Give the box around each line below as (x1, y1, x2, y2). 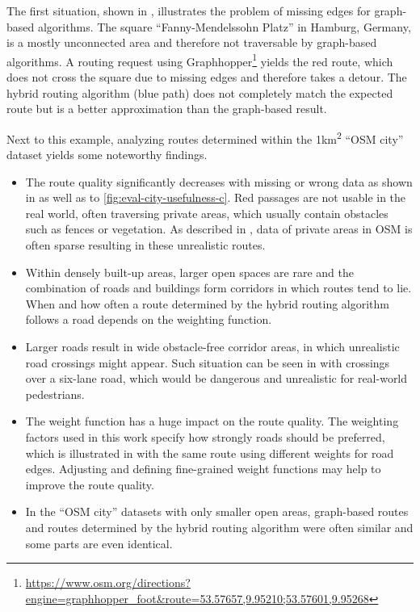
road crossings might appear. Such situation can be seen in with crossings (25, 354, 390, 371)
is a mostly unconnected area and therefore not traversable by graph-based (6, 34, 377, 51)
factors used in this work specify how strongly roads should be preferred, (25, 428, 385, 445)
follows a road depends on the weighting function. (25, 311, 272, 328)
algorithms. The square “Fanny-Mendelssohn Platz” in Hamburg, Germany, (37, 18, 411, 35)
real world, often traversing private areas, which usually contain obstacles (25, 204, 388, 221)
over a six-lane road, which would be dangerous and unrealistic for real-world (25, 370, 408, 387)
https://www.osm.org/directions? (25, 574, 191, 591)
